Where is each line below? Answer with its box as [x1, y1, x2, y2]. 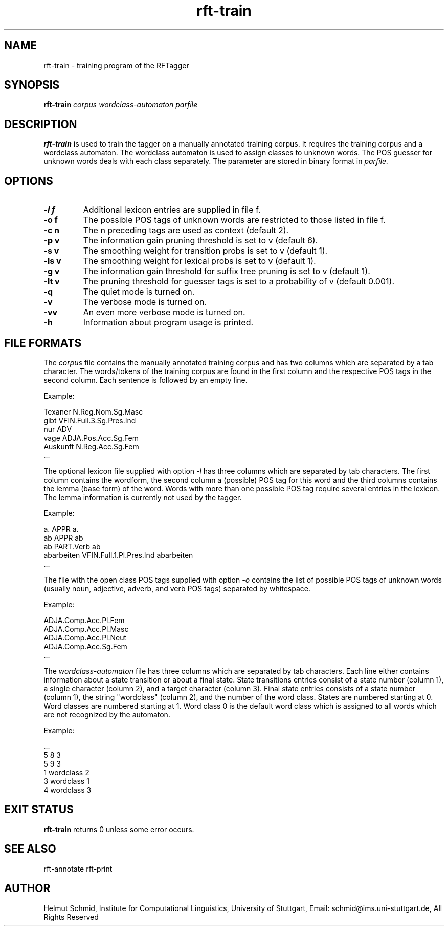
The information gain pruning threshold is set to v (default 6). [83, 235, 318, 246]
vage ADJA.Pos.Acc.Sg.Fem [43, 433, 139, 442]
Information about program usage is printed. [83, 317, 254, 328]
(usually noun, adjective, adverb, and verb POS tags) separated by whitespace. [43, 584, 310, 593]
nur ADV [43, 424, 72, 433]
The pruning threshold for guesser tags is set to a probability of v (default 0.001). [83, 276, 395, 287]
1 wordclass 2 [43, 768, 89, 777]
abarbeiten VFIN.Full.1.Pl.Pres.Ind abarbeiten [43, 550, 193, 560]
